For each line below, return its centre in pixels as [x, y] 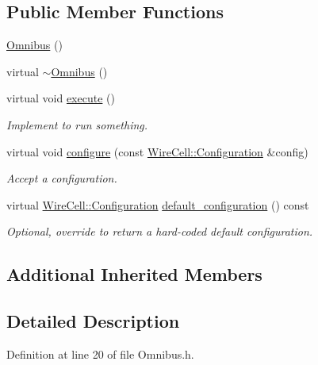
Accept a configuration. [62, 178]
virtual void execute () [61, 98]
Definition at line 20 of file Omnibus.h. [100, 353]
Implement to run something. [77, 124]
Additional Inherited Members [134, 274]
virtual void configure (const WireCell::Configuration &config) [157, 151]
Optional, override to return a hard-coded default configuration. [160, 231]
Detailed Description [93, 321]
